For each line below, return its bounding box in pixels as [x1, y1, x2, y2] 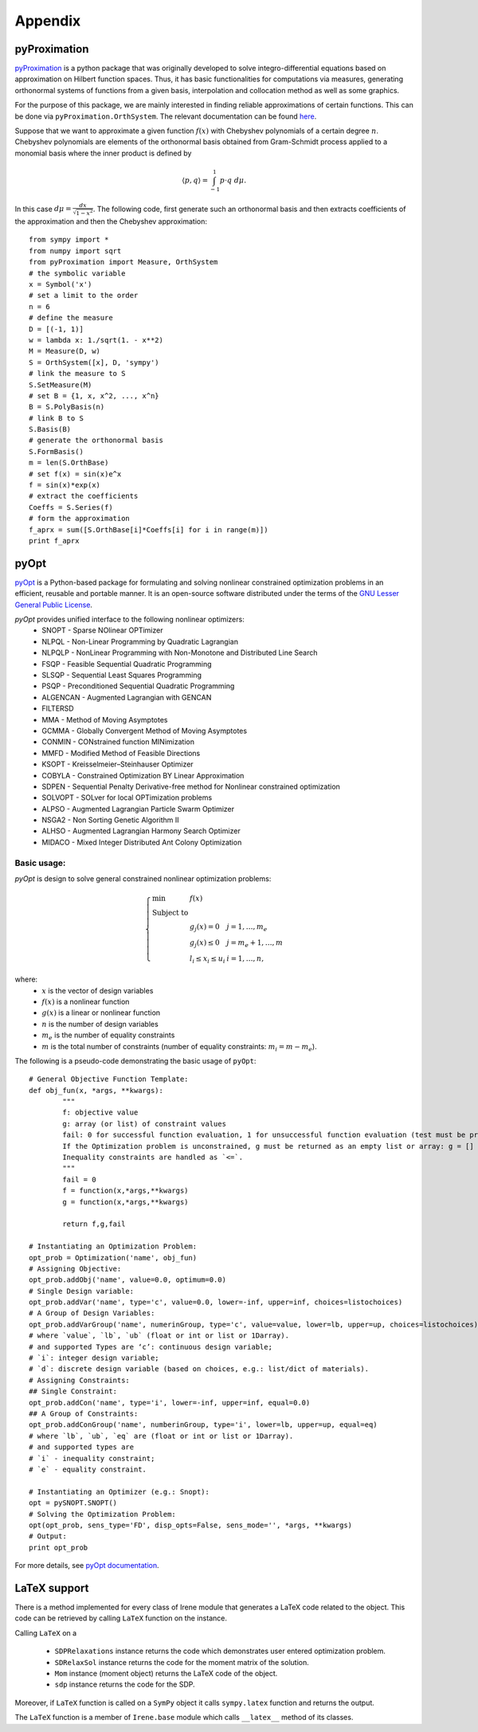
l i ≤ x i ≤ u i [190, 954, 226, 965]
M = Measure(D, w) [29, 347, 101, 356]
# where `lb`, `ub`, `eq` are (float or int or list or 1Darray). [29, 1431, 294, 1440]
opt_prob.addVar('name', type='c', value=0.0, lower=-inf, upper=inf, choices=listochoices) [29, 1298, 403, 1307]
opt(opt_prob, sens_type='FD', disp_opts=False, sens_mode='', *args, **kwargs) [29, 1520, 353, 1530]
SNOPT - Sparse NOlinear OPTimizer [41, 625, 163, 635]
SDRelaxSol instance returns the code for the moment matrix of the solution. [54, 1657, 310, 1667]
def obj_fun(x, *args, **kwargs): [29, 1086, 163, 1095]
